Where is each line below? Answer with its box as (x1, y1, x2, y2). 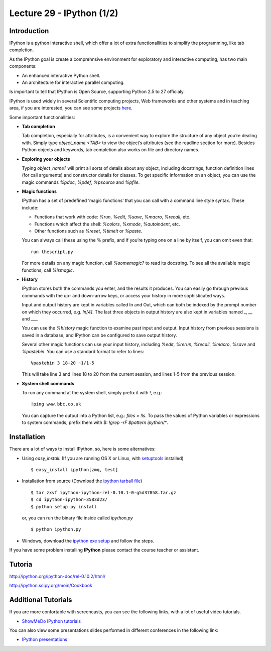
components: (9, 63, 37, 69)
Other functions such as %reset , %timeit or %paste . (34, 228, 143, 234)
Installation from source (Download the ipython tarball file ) (22, 478, 143, 484)
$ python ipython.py (31, 526, 81, 532)
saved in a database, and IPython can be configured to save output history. (22, 332, 178, 338)
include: (22, 204, 39, 210)
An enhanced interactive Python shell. (22, 72, 100, 78)
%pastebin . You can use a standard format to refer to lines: (22, 348, 144, 354)
